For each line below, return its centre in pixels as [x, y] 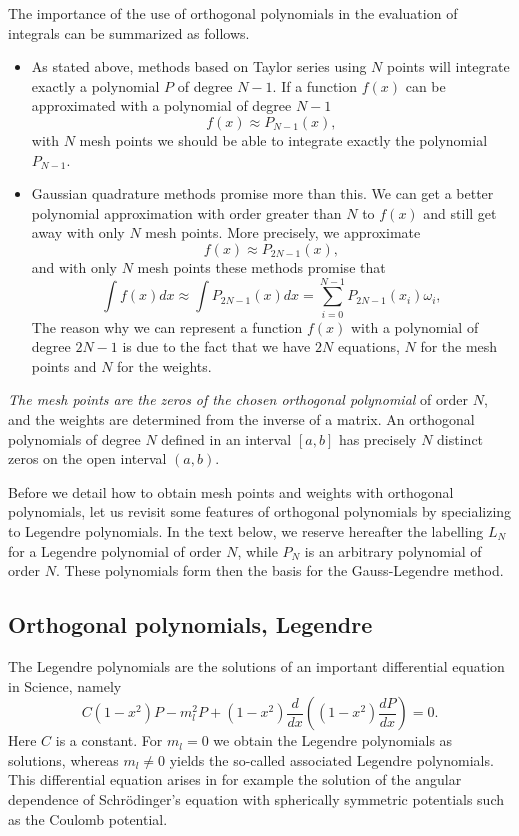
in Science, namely [65, 685]
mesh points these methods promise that [261, 266]
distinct [460, 438]
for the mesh [459, 346]
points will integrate [448, 66]
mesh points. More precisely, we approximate [283, 232]
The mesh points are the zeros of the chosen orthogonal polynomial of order [238, 399]
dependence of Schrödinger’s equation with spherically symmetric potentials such [256, 798]
